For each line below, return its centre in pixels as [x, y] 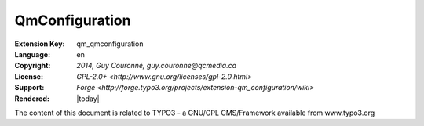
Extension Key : [40, 44]
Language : [33, 54]
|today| [88, 99]
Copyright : [33, 66]
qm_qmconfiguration [110, 44]
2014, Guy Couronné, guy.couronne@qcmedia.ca [157, 66]
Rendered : [32, 99]
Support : [29, 88]
